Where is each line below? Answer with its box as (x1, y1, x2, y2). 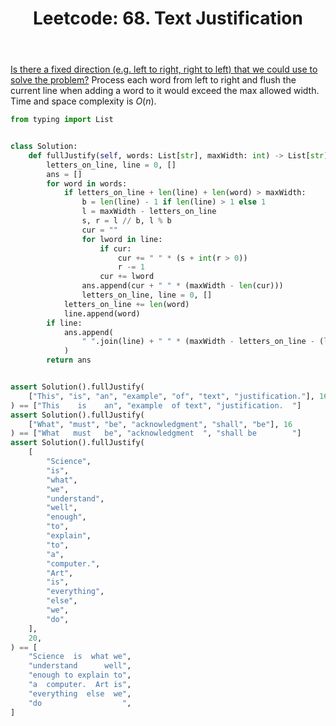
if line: (46, 318, 83, 328)
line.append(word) (63, 308, 141, 319)
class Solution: (10, 142, 78, 152)
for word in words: (46, 178, 128, 189)
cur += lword (99, 272, 155, 282)
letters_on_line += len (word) (63, 299, 190, 309)
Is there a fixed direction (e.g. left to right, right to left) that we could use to (10, 63, 318, 76)
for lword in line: (81, 234, 163, 244)
